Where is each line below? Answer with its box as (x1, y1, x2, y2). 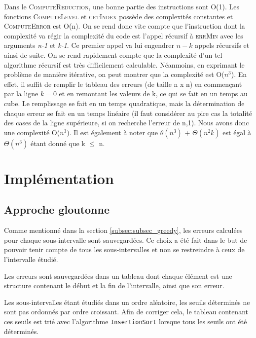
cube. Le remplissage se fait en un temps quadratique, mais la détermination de (4, 98, 245, 108)
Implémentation (4, 168, 114, 188)
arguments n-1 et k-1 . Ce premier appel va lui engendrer (4, 40, 174, 50)
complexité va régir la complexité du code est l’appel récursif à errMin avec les (4, 30, 243, 40)
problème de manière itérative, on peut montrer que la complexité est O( (4, 69, 224, 79)
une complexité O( (4, 127, 60, 137)
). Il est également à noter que (67, 127, 158, 137)
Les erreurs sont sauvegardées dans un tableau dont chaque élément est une (4, 270, 232, 281)
